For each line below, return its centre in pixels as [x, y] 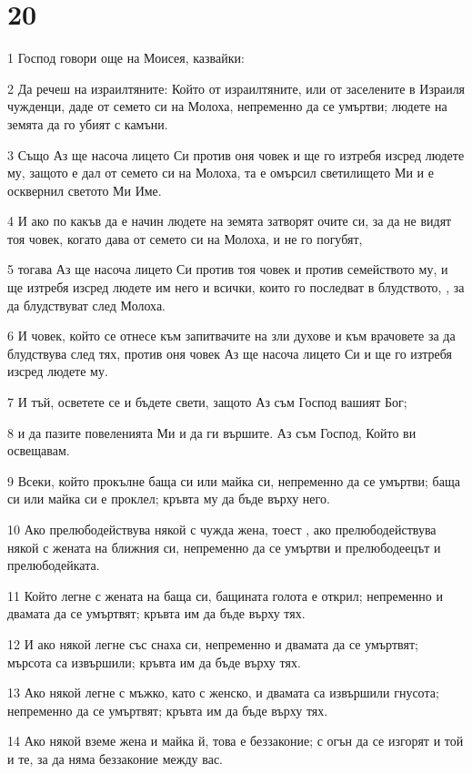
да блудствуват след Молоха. [87, 305]
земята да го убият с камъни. [88, 123]
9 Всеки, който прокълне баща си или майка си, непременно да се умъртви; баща [234, 480]
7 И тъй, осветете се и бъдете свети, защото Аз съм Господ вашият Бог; [207, 402]
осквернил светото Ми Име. [85, 190]
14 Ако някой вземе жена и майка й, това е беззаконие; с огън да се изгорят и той [236, 741]
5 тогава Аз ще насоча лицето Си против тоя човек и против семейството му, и [228, 269]
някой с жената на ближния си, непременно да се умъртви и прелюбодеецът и [224, 547]
